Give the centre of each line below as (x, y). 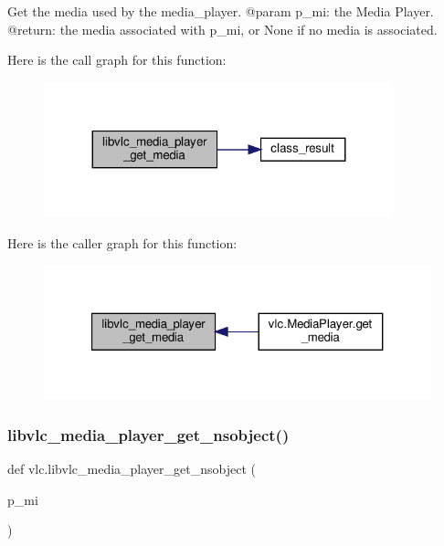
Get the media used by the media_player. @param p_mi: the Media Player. (221, 11)
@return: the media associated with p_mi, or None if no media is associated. (222, 29)
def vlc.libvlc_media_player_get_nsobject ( (132, 469)
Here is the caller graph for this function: (122, 242)
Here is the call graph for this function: (117, 60)
